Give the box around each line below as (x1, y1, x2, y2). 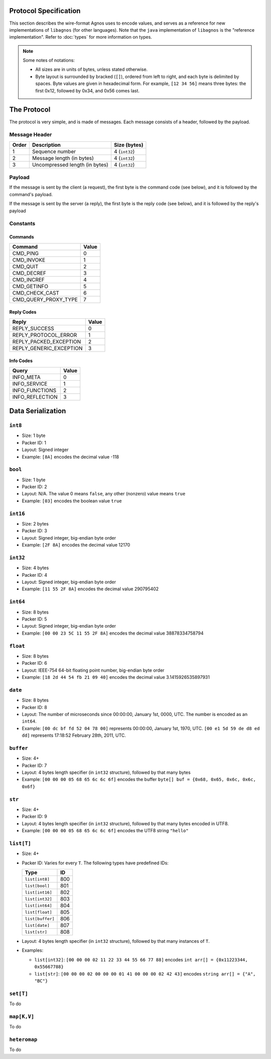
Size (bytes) (113, 141, 144, 148)
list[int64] (25, 903, 52, 908)
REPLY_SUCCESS (12, 325, 55, 332)
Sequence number (32, 148, 76, 155)
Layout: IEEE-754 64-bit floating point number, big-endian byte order (22, 667, 165, 673)
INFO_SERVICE (12, 380, 48, 387)
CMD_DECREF (12, 270, 46, 277)
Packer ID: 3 (22, 528, 48, 534)
